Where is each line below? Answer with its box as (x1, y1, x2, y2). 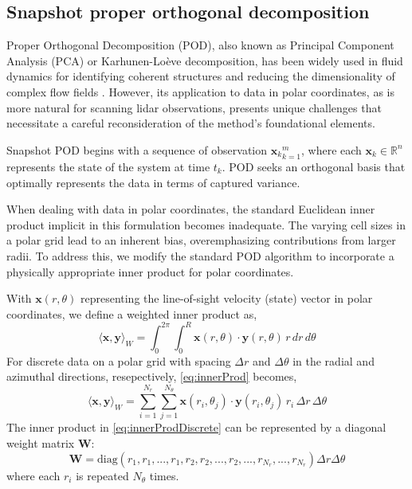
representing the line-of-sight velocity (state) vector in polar (80, 290, 373, 307)
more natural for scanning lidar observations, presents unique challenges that (6, 99, 382, 115)
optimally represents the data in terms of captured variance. (6, 174, 300, 190)
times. (149, 467, 179, 483)
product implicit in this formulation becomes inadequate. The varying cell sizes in (6, 216, 406, 233)
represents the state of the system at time (6, 158, 210, 175)
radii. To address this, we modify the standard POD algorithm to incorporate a (6, 247, 394, 264)
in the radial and (292, 352, 375, 369)
